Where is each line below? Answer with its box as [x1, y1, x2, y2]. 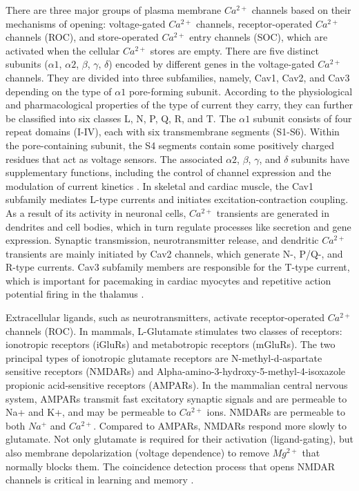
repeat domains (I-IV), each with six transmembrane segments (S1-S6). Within [6, 124, 340, 139]
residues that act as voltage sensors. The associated [6, 151, 223, 166]
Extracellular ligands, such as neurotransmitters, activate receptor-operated [6, 310, 325, 325]
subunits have [291, 151, 349, 166]
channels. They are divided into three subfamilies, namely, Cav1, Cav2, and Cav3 [6, 70, 350, 84]
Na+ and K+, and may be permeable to [6, 405, 176, 419]
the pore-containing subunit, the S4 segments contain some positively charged [6, 137, 335, 152]
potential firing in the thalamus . [6, 287, 144, 301]
